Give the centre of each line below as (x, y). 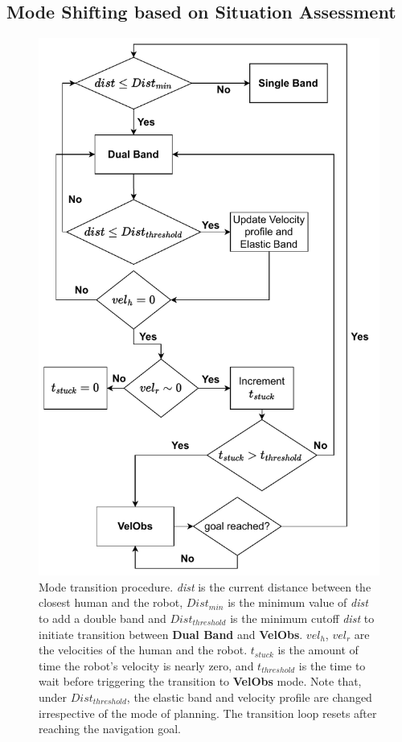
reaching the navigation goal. (110, 729)
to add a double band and (103, 618)
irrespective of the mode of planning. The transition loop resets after (208, 713)
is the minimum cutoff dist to (302, 618)
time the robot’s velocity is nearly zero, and (146, 665)
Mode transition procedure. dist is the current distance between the (205, 586)
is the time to (332, 665)
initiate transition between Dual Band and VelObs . (171, 634)
